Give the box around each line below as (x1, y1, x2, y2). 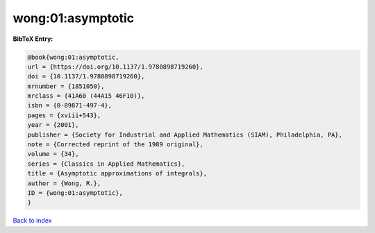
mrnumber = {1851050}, (27, 82, 105, 90)
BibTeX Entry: (12, 35, 53, 43)
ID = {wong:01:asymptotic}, (27, 189, 123, 197)
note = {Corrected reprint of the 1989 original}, (27, 141, 204, 148)
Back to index (12, 216, 52, 225)
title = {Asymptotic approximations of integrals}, (27, 170, 208, 178)
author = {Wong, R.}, (27, 179, 101, 187)
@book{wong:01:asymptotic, (27, 53, 119, 61)
